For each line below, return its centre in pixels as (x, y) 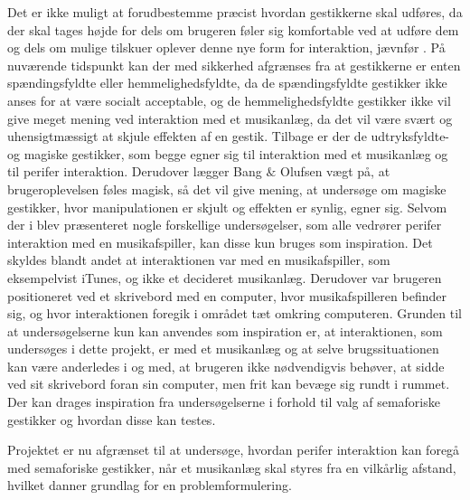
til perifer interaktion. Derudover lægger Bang (135, 171)
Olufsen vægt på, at (335, 171)
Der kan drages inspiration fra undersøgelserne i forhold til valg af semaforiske (224, 402)
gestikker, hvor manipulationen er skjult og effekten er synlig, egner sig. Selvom (227, 207)
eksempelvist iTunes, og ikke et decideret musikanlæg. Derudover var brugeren (225, 277)
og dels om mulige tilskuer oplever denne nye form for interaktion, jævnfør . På (226, 47)
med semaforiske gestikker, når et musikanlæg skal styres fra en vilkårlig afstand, (232, 467)
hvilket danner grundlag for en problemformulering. (150, 485)
